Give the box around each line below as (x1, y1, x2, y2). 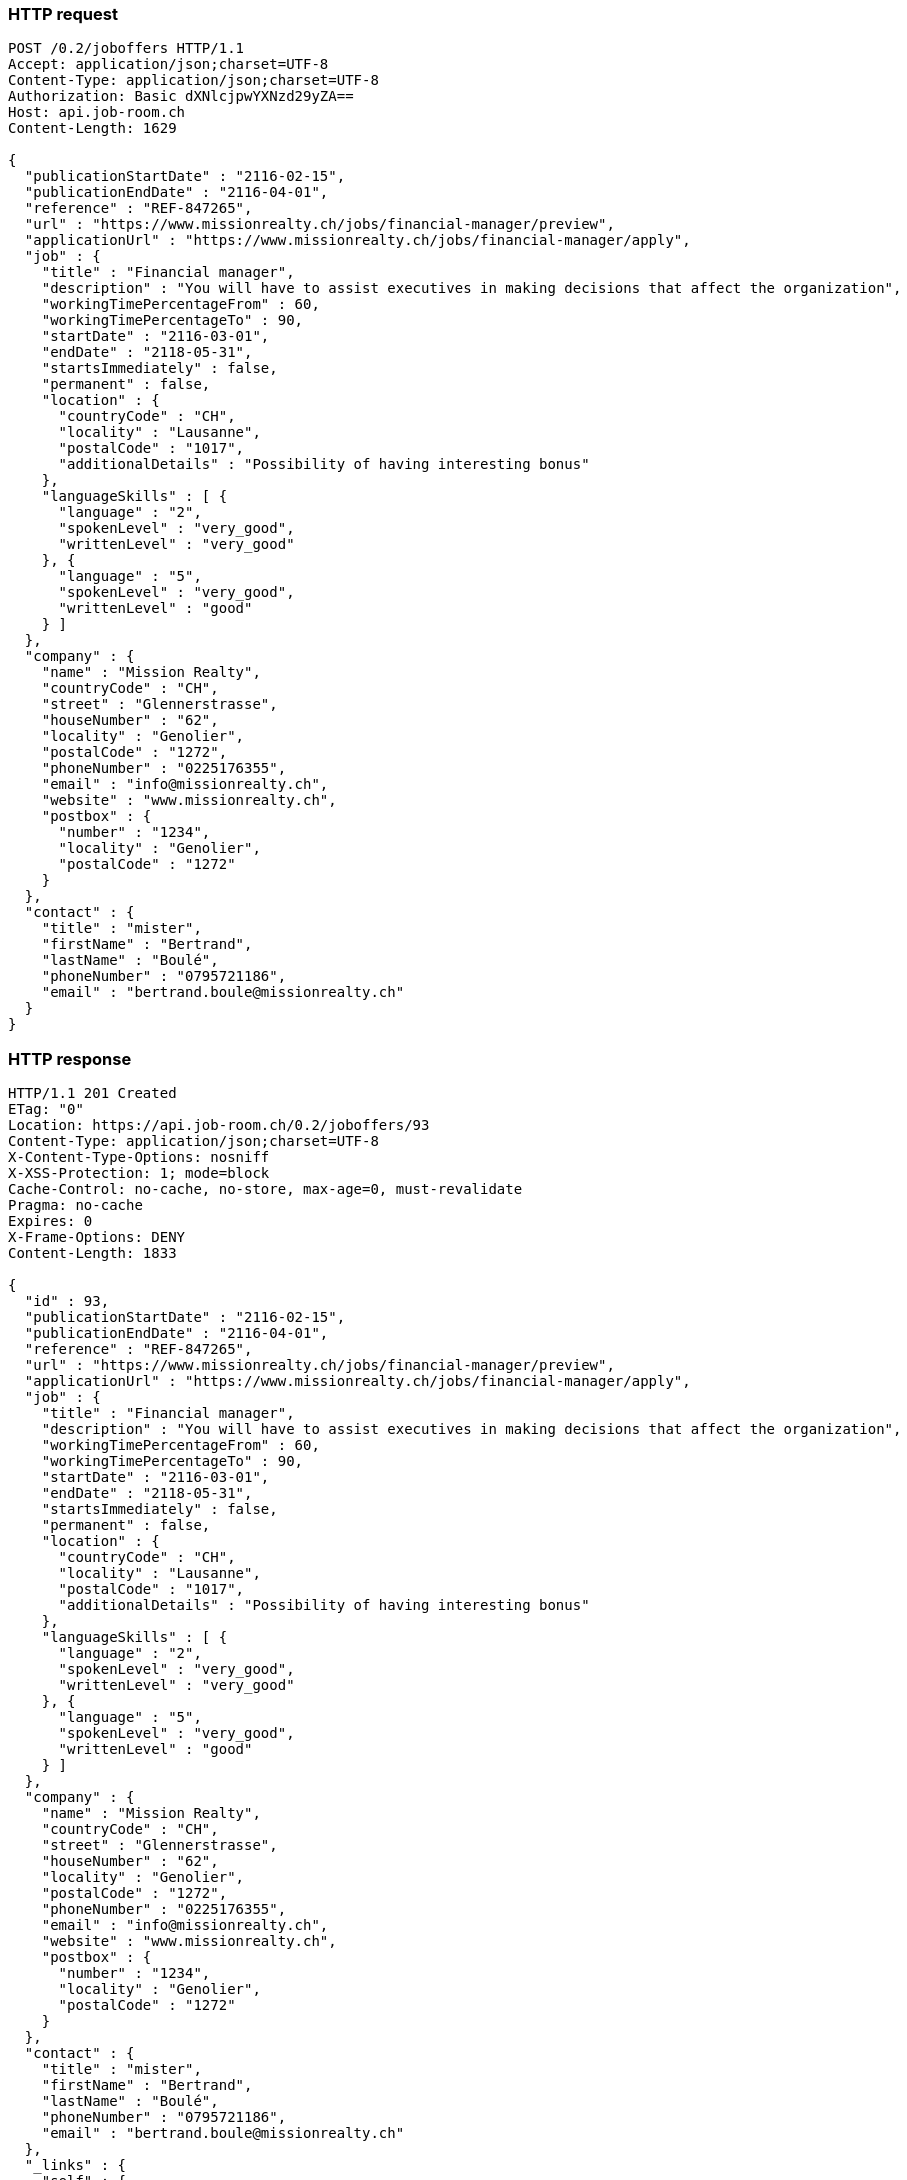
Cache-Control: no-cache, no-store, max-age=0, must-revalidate (8, 1181, 523, 1198)
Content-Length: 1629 (8, 120, 177, 137)
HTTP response (8, 1048, 132, 1069)
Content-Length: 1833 (8, 1245, 177, 1262)
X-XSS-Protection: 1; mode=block (8, 1165, 270, 1182)
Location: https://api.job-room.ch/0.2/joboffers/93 (8, 1117, 430, 1134)
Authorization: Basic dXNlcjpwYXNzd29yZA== (8, 88, 354, 105)
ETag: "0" (8, 1101, 84, 1118)
